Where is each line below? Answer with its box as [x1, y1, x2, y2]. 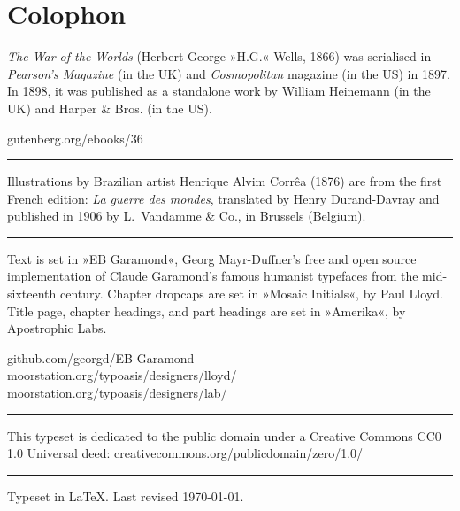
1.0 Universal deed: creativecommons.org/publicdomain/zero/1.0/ [7, 444, 364, 462]
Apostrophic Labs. [7, 319, 107, 337]
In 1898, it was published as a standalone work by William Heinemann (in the [7, 81, 431, 100]
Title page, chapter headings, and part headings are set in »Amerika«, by [7, 301, 406, 320]
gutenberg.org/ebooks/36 [7, 128, 143, 147]
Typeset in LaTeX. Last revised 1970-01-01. [7, 486, 244, 505]
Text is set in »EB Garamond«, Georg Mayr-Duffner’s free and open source [7, 249, 417, 267]
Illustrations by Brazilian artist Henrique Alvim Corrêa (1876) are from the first [7, 172, 442, 190]
